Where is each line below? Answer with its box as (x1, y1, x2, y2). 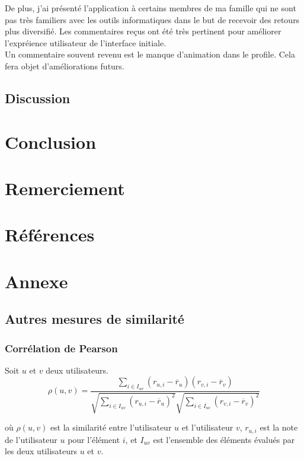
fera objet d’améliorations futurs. (5, 59, 124, 72)
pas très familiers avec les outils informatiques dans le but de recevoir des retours (5, 13, 300, 26)
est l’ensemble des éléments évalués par (153, 433, 295, 445)
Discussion (5, 88, 71, 107)
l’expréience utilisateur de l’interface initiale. (5, 36, 167, 49)
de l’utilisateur (5, 433, 57, 445)
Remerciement (5, 176, 125, 200)
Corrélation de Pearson (5, 340, 118, 355)
